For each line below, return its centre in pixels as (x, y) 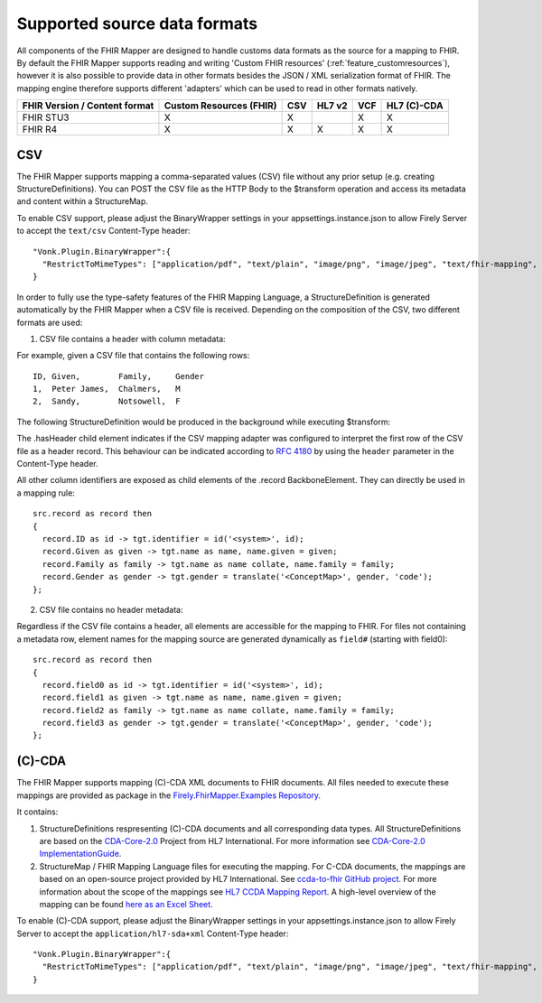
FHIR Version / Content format (88, 106)
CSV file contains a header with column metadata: (132, 339)
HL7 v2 (332, 106)
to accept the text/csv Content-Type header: (103, 231)
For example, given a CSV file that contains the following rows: (133, 356)
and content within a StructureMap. (83, 201)
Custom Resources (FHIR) (220, 106)
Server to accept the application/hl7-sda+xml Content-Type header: (153, 933)
